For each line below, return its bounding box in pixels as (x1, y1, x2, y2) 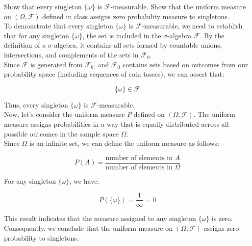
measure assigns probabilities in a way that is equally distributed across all (4, 118, 229, 129)
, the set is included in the (82, 30, 161, 40)
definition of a (4, 40, 46, 50)
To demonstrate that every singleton (4, 21, 113, 31)
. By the (200, 30, 225, 40)
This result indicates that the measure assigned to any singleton (4, 213, 196, 223)
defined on (133, 109, 165, 119)
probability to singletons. (4, 232, 79, 243)
